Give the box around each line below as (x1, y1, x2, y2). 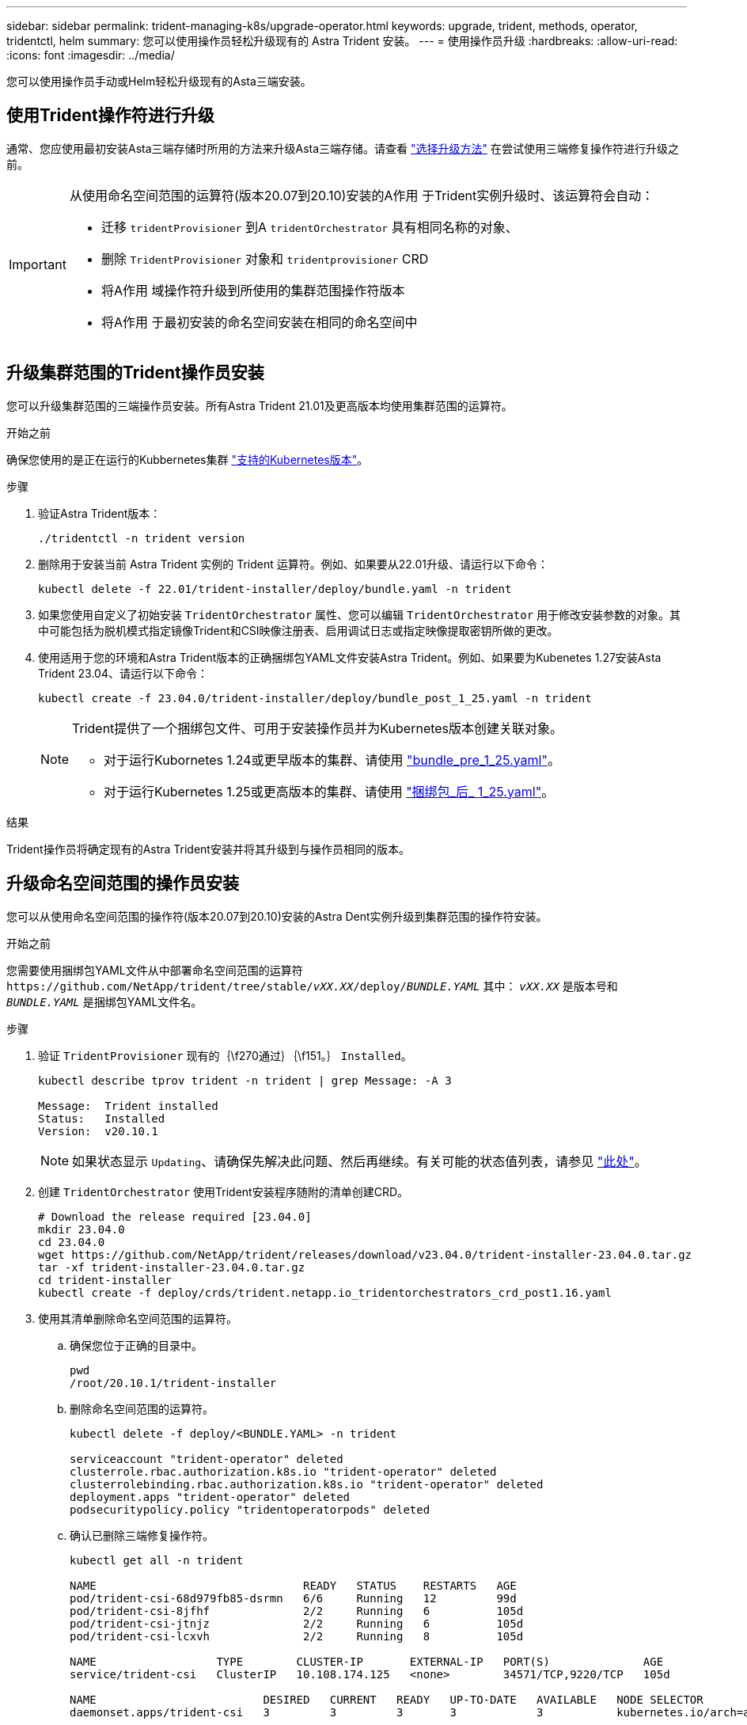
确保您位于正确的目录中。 (70, 1338, 203, 1352)
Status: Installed (38, 1111, 165, 1125)
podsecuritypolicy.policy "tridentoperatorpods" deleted (70, 1503, 430, 1516)
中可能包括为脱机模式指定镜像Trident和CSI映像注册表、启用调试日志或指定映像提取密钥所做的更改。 (38, 623, 559, 637)
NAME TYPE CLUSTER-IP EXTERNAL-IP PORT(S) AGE (70, 1655, 664, 1668)
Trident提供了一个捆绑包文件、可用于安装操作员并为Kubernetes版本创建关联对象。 (72, 720, 563, 736)
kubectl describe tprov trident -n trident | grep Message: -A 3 (38, 1073, 452, 1087)
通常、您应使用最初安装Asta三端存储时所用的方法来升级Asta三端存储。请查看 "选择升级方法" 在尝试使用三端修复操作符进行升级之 (6, 141, 680, 155)
